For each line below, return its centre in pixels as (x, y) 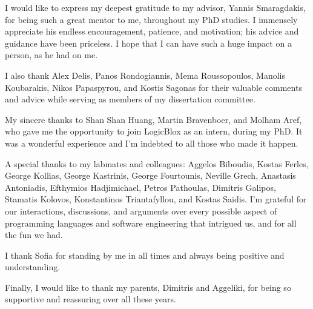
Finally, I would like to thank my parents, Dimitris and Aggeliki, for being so (148, 287)
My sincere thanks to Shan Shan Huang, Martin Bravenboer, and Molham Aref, (153, 119)
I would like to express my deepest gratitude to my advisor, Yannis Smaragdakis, (155, 7)
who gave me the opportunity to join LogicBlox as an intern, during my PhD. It (154, 131)
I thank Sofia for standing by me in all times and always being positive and (145, 255)
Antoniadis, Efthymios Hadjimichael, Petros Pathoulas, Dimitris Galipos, (140, 187)
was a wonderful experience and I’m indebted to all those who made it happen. (152, 143)
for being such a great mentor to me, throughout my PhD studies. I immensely (151, 19)
